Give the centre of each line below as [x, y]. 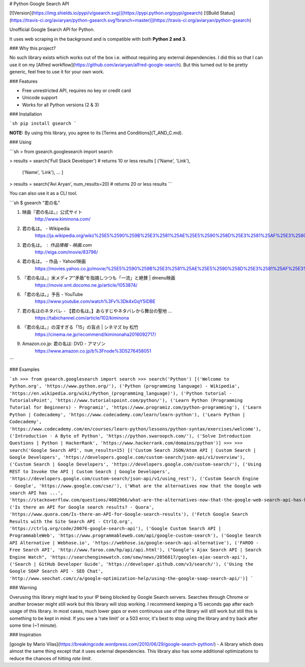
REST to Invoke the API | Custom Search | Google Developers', [90, 471]
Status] [227, 13]
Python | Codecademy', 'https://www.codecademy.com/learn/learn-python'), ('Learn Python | [127, 414]
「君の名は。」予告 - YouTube [53, 294]
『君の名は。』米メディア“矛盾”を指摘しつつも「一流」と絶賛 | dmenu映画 [99, 278]
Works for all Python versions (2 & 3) [60, 105]
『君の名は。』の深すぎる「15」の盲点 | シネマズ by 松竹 [80, 327]
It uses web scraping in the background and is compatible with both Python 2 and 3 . [98, 39]
